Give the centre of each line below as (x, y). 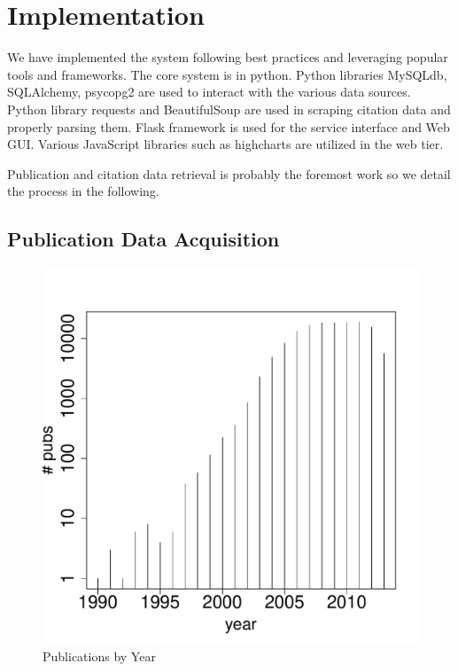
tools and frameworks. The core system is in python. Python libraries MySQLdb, (227, 74)
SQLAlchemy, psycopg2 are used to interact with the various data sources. (209, 92)
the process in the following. (83, 191)
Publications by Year (99, 655)
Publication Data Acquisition (144, 239)
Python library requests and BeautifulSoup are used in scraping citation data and (229, 109)
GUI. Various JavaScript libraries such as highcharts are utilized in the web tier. (225, 144)
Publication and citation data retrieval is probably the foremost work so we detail (229, 173)
